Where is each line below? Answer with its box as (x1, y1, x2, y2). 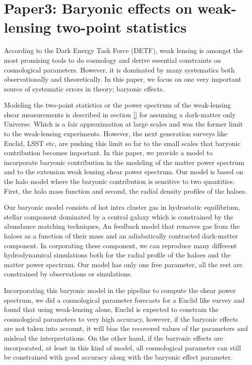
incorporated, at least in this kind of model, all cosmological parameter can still (4, 342, 241, 352)
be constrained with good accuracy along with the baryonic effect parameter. (4, 352, 233, 362)
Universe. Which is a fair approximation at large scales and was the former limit (4, 119, 243, 129)
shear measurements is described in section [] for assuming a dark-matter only (4, 109, 236, 119)
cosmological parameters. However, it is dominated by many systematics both (4, 64, 235, 74)
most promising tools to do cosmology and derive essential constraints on (4, 55, 221, 65)
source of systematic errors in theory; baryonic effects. (4, 83, 165, 93)
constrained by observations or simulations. (4, 269, 133, 279)
